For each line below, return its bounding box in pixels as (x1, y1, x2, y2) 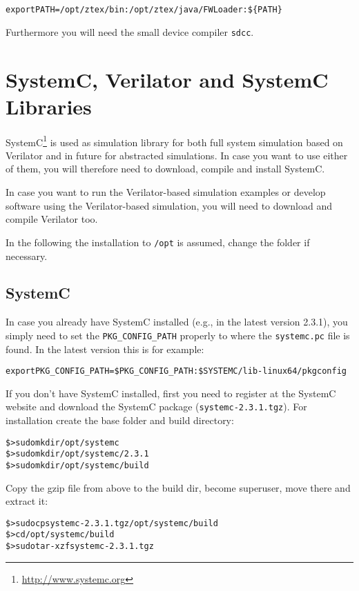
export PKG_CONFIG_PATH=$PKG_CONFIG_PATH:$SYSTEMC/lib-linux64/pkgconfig (6, 366, 347, 377)
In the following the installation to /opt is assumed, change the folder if (6, 234, 310, 249)
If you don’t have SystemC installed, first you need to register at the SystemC (6, 385, 336, 400)
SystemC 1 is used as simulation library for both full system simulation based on (6, 132, 343, 149)
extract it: (6, 494, 48, 508)
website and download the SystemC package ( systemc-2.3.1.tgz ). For (6, 399, 307, 414)
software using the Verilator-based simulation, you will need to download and (6, 198, 332, 212)
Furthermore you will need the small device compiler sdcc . (6, 24, 254, 39)
